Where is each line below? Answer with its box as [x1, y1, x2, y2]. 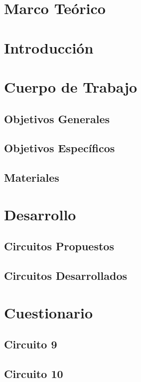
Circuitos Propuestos [4, 238, 114, 254]
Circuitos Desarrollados [4, 268, 128, 283]
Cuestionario [4, 302, 93, 322]
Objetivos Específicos [4, 140, 115, 156]
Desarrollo [4, 204, 76, 224]
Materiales [4, 170, 59, 185]
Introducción [4, 37, 94, 58]
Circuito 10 [4, 365, 63, 381]
